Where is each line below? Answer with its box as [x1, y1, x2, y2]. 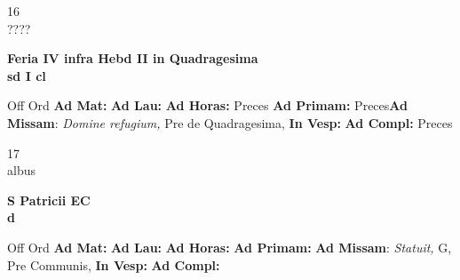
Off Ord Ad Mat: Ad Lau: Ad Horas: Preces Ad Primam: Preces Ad [7, 96, 408, 115]
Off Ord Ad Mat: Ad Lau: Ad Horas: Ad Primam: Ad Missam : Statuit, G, [7, 237, 452, 256]
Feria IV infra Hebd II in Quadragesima [7, 49, 258, 68]
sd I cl [7, 66, 46, 84]
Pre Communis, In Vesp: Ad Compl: [7, 255, 220, 274]
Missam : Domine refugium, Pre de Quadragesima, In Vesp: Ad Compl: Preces [7, 113, 453, 132]
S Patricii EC [7, 190, 91, 209]
